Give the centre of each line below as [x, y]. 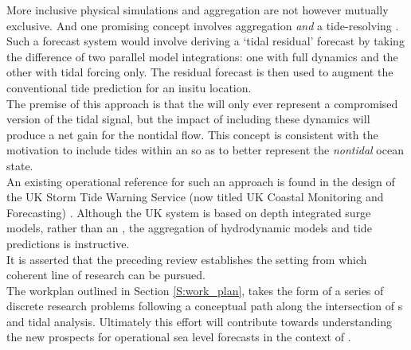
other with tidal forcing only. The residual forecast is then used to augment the [200, 72]
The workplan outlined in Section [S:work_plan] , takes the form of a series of [195, 290]
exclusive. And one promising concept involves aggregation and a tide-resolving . [203, 25]
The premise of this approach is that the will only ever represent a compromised [202, 103]
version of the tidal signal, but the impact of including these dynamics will [188, 119]
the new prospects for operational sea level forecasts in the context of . [179, 337]
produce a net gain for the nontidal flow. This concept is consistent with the [192, 134]
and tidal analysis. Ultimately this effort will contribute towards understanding [199, 321]
